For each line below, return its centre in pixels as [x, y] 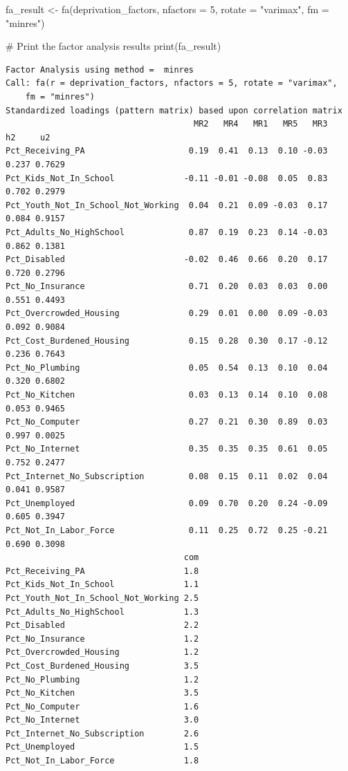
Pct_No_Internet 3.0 [102, 720]
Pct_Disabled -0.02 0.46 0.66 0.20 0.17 [167, 260]
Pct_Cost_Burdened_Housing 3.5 [102, 666]
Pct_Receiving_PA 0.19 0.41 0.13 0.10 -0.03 [167, 151]
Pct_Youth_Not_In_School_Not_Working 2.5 [102, 598]
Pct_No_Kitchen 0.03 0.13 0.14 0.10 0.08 [167, 395]
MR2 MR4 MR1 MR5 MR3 [261, 124]
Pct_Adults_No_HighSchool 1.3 [102, 612]
